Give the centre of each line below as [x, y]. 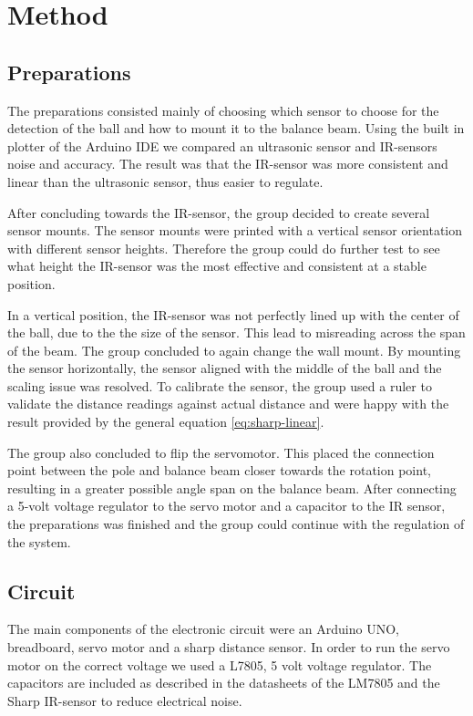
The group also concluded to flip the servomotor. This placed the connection [221, 452]
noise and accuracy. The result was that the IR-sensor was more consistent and [228, 164]
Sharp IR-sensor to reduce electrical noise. [125, 700]
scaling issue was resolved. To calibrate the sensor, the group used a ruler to [220, 385]
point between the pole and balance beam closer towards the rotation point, [219, 470]
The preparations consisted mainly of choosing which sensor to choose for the [223, 110]
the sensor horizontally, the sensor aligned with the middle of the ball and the [225, 368]
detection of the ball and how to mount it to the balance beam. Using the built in [236, 128]
